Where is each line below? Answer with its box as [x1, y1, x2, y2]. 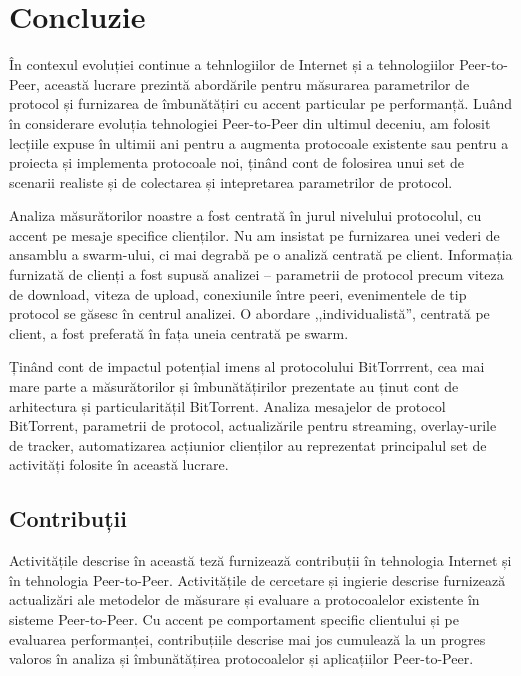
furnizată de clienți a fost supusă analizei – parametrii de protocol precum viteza [9, 264, 504, 285]
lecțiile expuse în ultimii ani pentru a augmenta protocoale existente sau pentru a [9, 132, 509, 153]
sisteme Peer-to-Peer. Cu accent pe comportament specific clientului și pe [9, 608, 459, 629]
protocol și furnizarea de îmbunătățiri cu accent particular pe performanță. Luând [9, 93, 513, 114]
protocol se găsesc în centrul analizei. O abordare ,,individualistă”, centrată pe [9, 303, 490, 324]
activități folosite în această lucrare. [9, 454, 229, 475]
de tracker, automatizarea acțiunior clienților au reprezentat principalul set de [9, 434, 487, 455]
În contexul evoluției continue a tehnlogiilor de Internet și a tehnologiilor [9, 54, 455, 75]
